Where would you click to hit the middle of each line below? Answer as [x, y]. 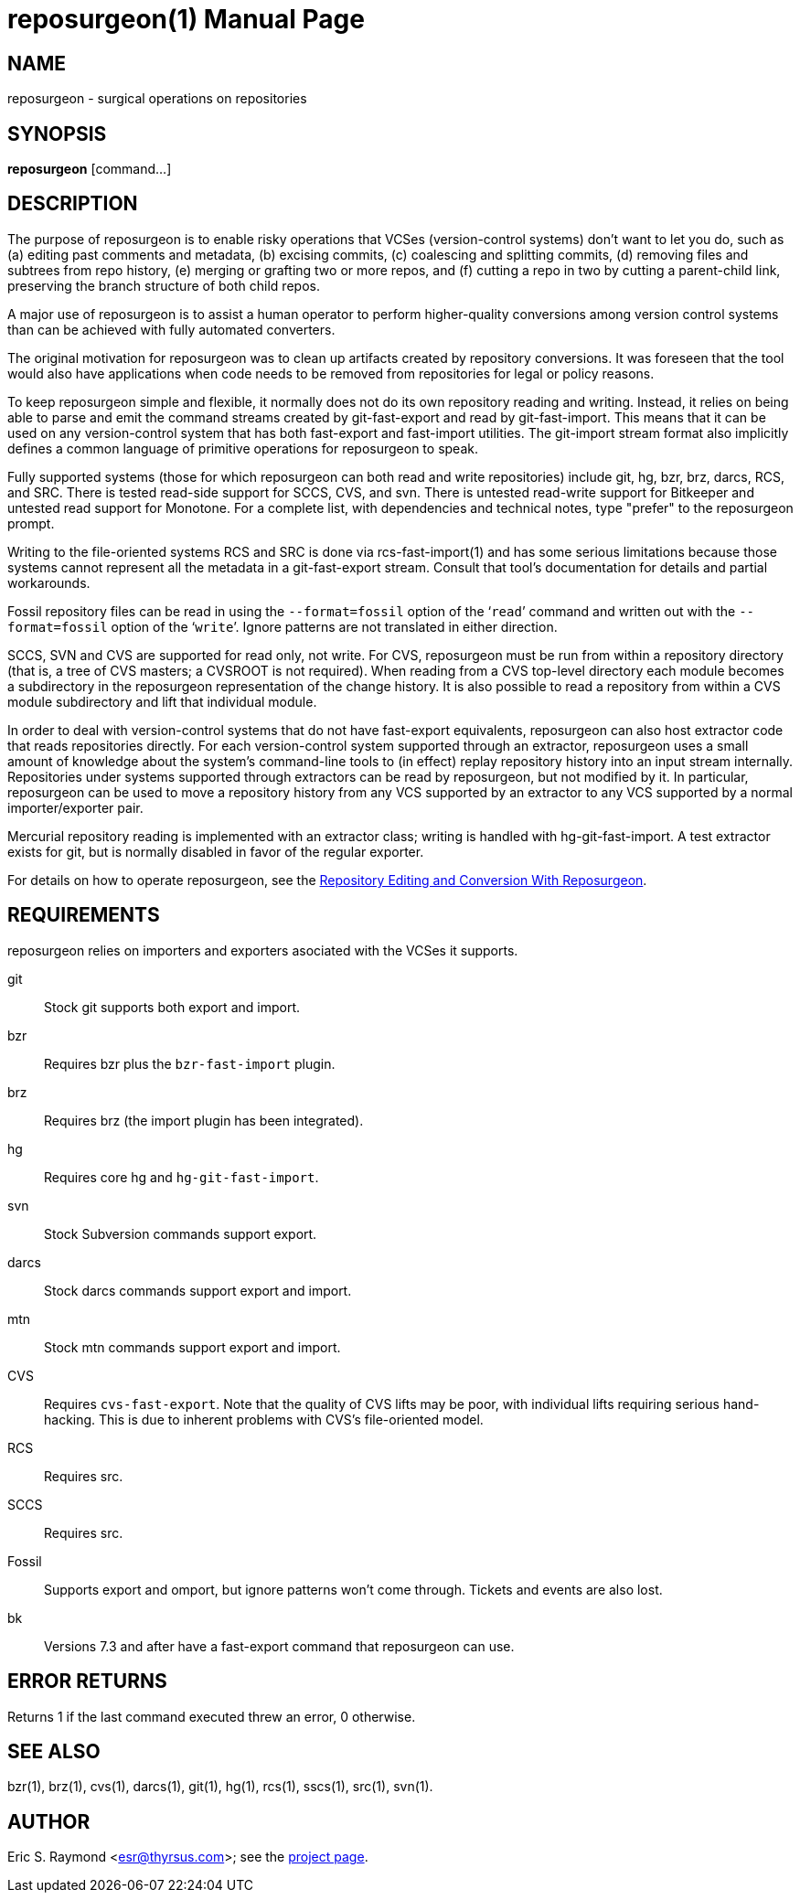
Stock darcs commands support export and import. [198, 1290]
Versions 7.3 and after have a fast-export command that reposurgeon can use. [279, 1646]
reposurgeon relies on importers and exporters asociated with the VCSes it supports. [263, 950]
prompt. [31, 523]
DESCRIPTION [73, 204]
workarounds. [49, 582]
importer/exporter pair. [75, 807]
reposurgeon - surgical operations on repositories [157, 99]
